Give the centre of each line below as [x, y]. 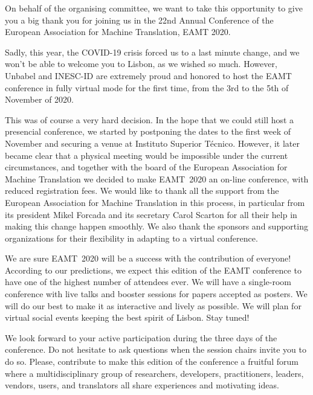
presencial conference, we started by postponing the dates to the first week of [148, 131]
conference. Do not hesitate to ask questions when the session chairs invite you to [156, 349]
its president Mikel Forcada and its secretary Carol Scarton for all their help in [151, 214]
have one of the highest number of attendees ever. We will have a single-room [148, 282]
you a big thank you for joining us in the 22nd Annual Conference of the [139, 20]
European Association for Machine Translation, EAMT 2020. [118, 32]
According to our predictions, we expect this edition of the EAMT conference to [153, 270]
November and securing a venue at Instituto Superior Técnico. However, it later [153, 143]
